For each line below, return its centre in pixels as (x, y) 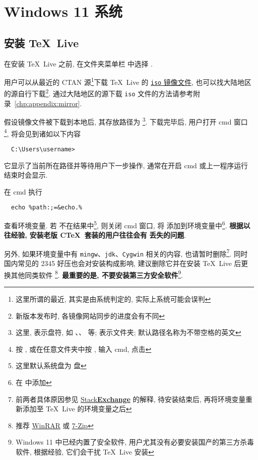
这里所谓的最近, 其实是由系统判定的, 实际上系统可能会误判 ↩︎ (113, 298)
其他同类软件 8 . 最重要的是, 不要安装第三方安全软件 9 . (97, 274)
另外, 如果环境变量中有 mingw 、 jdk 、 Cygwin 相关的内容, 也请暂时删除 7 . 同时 (126, 253)
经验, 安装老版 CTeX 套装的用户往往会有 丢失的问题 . (98, 235)
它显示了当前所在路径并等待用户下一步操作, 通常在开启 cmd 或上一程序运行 (126, 165)
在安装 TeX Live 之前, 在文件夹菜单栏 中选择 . (78, 63)
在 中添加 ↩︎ (34, 382)
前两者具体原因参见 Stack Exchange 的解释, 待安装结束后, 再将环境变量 (130, 399)
